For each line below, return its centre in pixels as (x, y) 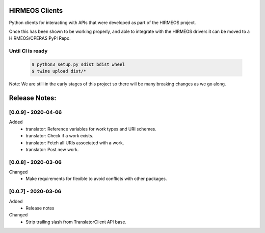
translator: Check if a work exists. (60, 136)
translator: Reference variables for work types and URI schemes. (91, 129)
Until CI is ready (28, 51)
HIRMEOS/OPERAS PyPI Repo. (40, 38)
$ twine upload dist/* (59, 71)
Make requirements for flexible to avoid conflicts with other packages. (96, 179)
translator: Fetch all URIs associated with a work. (75, 143)
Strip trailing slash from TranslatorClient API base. (76, 222)
